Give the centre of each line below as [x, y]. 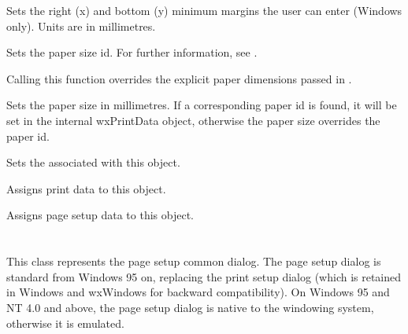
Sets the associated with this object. [93, 162]
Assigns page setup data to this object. [100, 215]
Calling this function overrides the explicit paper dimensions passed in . [179, 78]
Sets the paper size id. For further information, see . [132, 52]
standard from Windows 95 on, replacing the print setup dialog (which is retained [204, 276]
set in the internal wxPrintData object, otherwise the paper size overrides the [193, 120]
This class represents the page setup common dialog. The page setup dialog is [194, 261]
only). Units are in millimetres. [81, 26]
